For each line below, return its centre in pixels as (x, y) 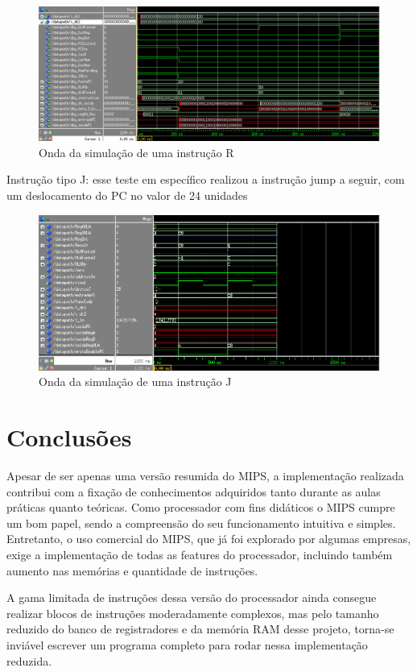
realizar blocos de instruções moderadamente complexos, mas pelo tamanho (193, 613)
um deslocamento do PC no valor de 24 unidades (127, 195)
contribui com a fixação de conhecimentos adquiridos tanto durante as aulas (194, 491)
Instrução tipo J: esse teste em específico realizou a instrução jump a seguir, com (206, 179)
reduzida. (29, 660)
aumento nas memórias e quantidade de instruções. (132, 570)
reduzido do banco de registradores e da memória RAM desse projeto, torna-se (200, 629)
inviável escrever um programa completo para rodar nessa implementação (187, 644)
